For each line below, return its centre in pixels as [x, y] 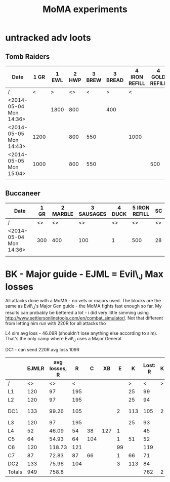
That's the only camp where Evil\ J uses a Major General [63, 339]
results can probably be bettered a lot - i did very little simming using [77, 313]
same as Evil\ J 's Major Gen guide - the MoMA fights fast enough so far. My [83, 307]
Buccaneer [23, 193]
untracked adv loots [48, 38]
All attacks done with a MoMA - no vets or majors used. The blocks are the [83, 301]
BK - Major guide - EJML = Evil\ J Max [84, 275]
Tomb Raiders [28, 56]
